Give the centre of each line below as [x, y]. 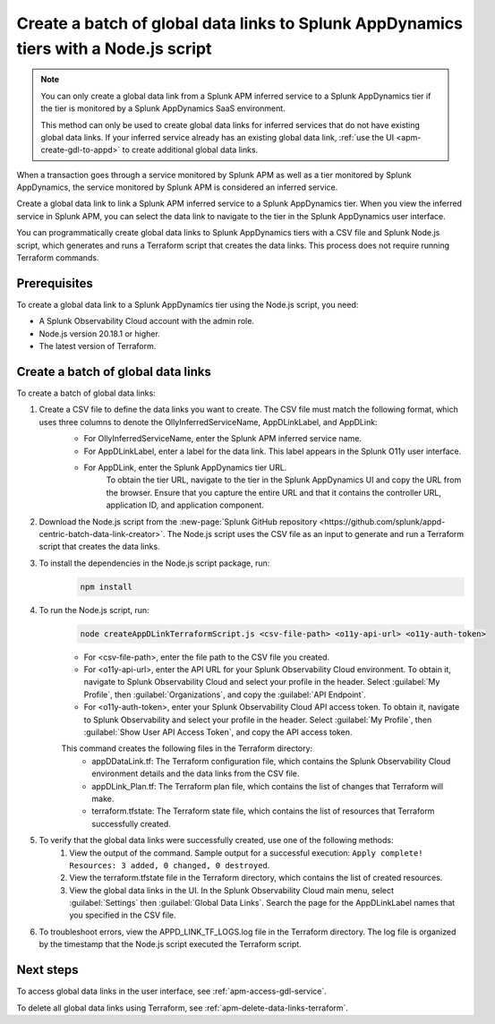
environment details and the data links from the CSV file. [196, 773]
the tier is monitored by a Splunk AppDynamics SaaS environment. [163, 108]
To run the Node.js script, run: [94, 610]
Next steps [47, 970]
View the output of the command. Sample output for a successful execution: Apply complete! [247, 853]
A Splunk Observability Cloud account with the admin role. [147, 321]
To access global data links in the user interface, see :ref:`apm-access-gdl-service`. [171, 991]
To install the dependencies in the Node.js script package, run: [154, 563]
